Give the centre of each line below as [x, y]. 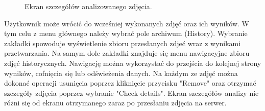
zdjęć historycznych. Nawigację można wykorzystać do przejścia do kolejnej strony [133, 63]
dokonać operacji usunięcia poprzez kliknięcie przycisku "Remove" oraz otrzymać [130, 83]
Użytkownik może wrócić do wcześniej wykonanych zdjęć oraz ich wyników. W [127, 23]
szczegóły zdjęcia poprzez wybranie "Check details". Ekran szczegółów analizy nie [131, 92]
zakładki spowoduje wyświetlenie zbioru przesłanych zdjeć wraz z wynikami [123, 43]
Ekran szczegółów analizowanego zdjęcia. [88, 6]
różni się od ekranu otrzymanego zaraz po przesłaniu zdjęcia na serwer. [115, 103]
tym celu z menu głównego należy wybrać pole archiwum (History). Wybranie [126, 33]
